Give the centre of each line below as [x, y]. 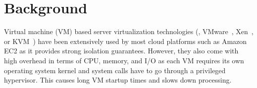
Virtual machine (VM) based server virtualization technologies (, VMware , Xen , [129, 31]
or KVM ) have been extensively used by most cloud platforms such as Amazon [126, 41]
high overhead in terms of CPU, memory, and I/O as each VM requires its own [124, 60]
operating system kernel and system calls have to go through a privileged [115, 70]
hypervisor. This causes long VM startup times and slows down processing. [118, 80]
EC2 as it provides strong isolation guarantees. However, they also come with [121, 51]
